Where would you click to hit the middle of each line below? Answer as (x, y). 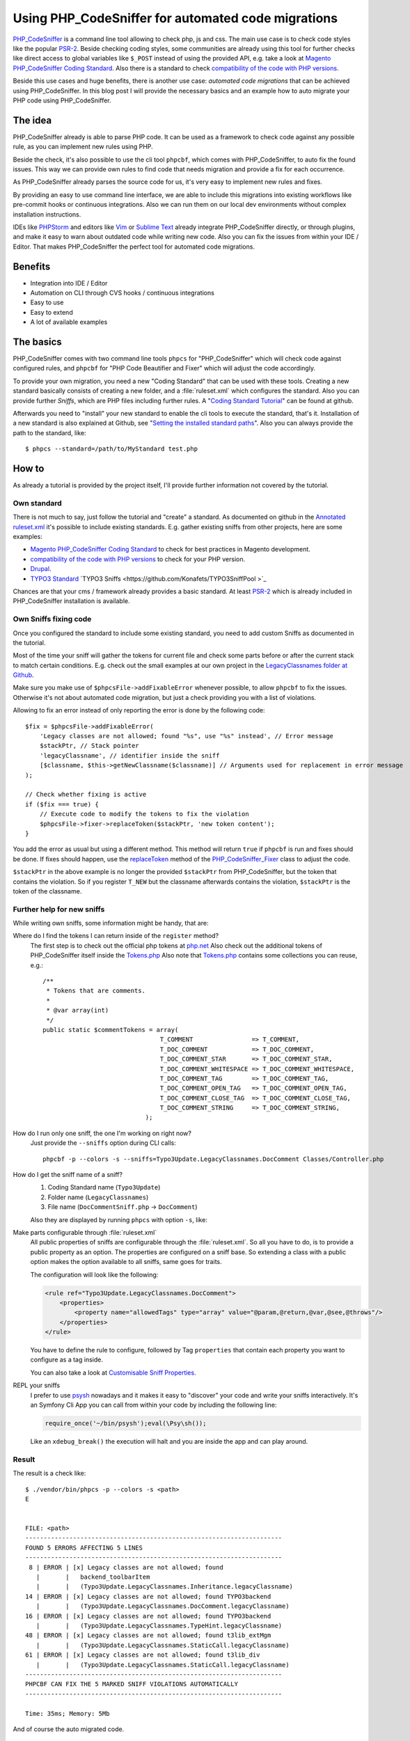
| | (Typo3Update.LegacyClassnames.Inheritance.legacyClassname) (165, 1587)
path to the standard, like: (49, 432)
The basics (37, 342)
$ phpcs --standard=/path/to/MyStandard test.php (112, 449)
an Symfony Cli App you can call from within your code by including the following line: (153, 1405)
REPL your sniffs (37, 1385)
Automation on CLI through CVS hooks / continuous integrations (123, 293)
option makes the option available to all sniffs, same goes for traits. (126, 1262)
